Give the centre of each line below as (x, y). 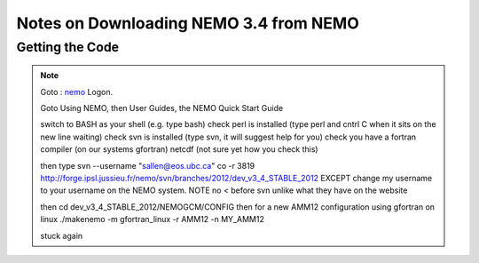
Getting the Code (68, 47)
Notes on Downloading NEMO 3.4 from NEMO (188, 23)
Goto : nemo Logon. (77, 92)
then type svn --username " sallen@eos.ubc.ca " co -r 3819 (148, 165)
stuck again (62, 235)
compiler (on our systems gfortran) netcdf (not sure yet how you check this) (179, 149)
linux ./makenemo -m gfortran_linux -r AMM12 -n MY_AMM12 (153, 219)
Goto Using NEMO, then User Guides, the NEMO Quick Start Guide (162, 108)
